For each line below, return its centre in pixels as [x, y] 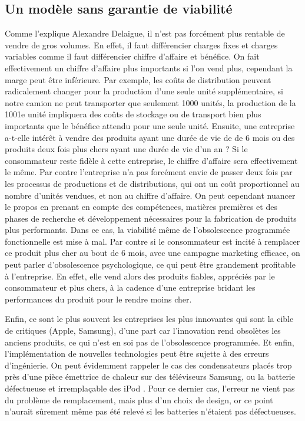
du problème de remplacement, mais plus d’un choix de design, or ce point [139, 399]
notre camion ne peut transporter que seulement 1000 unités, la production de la [150, 102]
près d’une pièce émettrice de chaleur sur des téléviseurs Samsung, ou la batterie [150, 376]
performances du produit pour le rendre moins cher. [98, 299]
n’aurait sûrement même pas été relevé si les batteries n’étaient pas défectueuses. [150, 411]
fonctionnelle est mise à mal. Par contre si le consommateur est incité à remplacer [152, 241]
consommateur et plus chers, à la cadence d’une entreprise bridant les [130, 287]
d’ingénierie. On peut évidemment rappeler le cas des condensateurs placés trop [148, 365]
